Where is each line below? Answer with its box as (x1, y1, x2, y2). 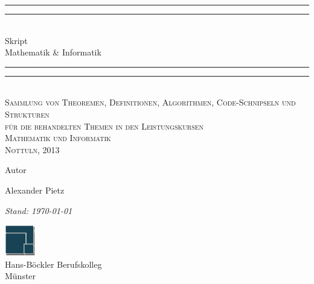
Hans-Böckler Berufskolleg (5, 257, 102, 270)
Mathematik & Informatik (5, 46, 101, 58)
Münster (5, 270, 36, 282)
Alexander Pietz (5, 183, 65, 196)
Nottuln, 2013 (5, 143, 60, 156)
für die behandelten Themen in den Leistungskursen (5, 119, 204, 132)
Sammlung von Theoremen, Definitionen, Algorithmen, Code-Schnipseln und (5, 96, 296, 109)
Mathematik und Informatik (5, 131, 111, 144)
